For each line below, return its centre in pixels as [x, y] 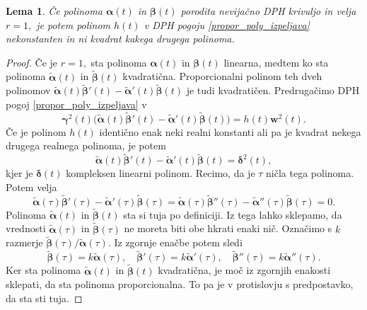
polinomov [28, 90]
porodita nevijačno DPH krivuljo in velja [268, 11]
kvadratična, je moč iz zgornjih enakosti [244, 270]
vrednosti [26, 228]
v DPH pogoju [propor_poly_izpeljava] [227, 24]
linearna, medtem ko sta [276, 62]
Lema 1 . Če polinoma [54, 11]
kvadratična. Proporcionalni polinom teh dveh [222, 76]
